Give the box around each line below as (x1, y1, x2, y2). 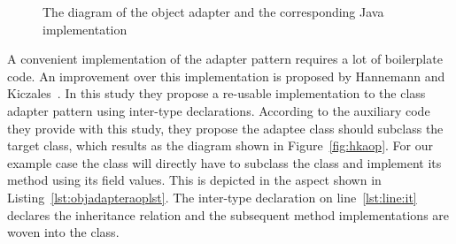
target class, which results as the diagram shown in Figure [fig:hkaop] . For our (7, 136, 434, 155)
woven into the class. (7, 223, 120, 241)
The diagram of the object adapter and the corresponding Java (43, 3, 384, 20)
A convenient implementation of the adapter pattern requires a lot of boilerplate (7, 50, 443, 68)
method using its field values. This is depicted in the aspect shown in (7, 171, 382, 189)
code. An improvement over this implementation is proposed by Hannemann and (7, 66, 445, 85)
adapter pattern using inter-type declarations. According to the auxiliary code (7, 101, 430, 119)
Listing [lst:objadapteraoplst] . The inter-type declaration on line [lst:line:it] (7, 187, 417, 206)
